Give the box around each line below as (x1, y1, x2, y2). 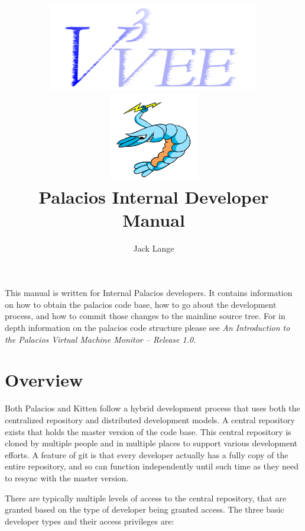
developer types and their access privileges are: (5, 514, 174, 527)
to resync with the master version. (5, 471, 129, 484)
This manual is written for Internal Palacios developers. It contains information (5, 287, 293, 299)
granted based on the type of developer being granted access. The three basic (5, 503, 284, 516)
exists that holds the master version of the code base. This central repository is (5, 425, 291, 437)
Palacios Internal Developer (38, 184, 269, 208)
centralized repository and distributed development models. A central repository (5, 413, 295, 426)
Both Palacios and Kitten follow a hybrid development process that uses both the (5, 402, 300, 414)
